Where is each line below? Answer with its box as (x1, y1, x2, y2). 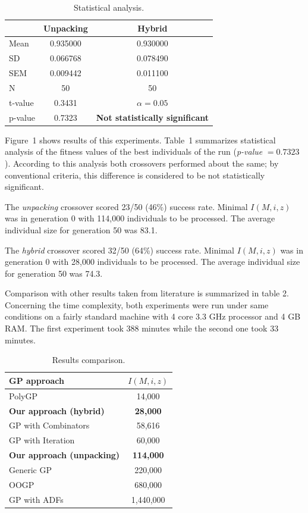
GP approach (9, 374, 64, 386)
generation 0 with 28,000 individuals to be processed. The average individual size (5, 255, 300, 268)
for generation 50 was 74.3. (5, 267, 103, 279)
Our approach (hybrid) (9, 404, 105, 417)
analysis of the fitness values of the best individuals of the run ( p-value (5, 145, 263, 158)
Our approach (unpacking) (9, 449, 120, 461)
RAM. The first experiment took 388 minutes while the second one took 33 (5, 322, 279, 334)
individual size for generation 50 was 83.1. (5, 223, 158, 236)
